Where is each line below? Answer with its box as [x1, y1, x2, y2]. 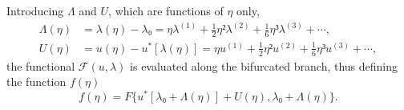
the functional [6, 57, 75, 74]
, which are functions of [108, 2, 224, 18]
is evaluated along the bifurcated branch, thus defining [130, 57, 398, 74]
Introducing [6, 2, 64, 18]
